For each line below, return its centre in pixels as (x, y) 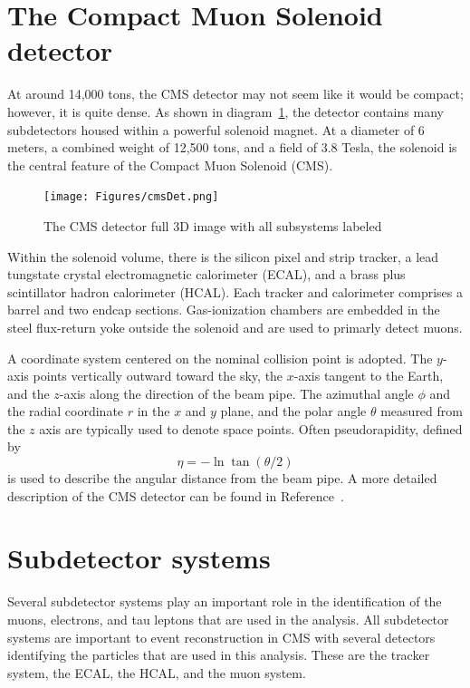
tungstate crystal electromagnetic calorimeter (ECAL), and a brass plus (206, 274)
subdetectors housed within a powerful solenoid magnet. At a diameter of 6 (216, 129)
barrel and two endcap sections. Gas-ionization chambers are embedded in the (224, 310)
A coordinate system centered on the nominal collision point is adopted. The (220, 358)
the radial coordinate (66, 411)
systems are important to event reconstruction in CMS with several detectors (221, 637)
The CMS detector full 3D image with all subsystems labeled (213, 225)
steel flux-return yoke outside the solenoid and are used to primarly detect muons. (235, 327)
